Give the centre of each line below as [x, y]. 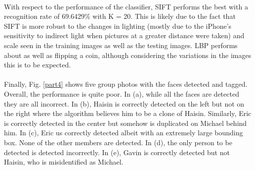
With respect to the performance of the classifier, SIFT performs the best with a [126, 6]
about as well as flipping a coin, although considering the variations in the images [128, 55]
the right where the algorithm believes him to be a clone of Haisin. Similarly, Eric [128, 113]
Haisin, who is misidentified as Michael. [64, 162]
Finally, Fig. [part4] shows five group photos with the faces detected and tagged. [126, 84]
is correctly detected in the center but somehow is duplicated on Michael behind [126, 123]
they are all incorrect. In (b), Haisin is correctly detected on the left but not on [124, 103]
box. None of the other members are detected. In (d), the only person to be [118, 142]
